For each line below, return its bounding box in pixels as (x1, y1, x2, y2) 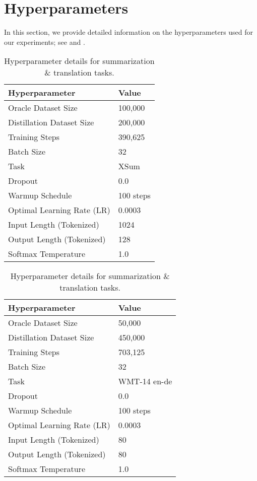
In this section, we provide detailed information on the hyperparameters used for (4, 27, 253, 37)
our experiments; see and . (4, 36, 85, 47)
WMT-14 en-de (118, 375, 172, 387)
